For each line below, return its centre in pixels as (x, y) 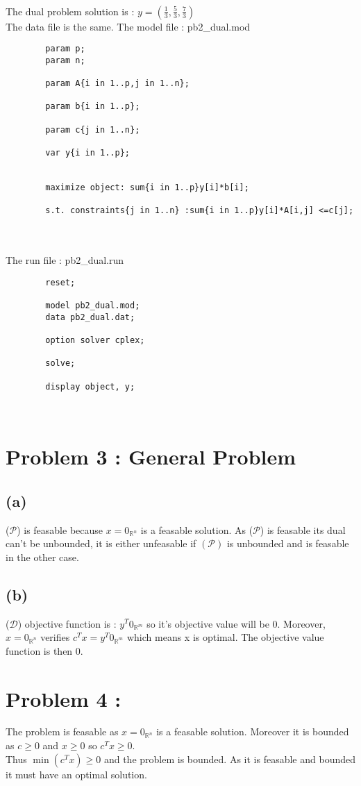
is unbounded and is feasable (288, 543)
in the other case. (42, 557)
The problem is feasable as (62, 731)
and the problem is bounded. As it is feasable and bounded (229, 759)
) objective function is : (67, 623)
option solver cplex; (95, 341)
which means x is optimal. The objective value (225, 637)
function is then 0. (44, 650)
